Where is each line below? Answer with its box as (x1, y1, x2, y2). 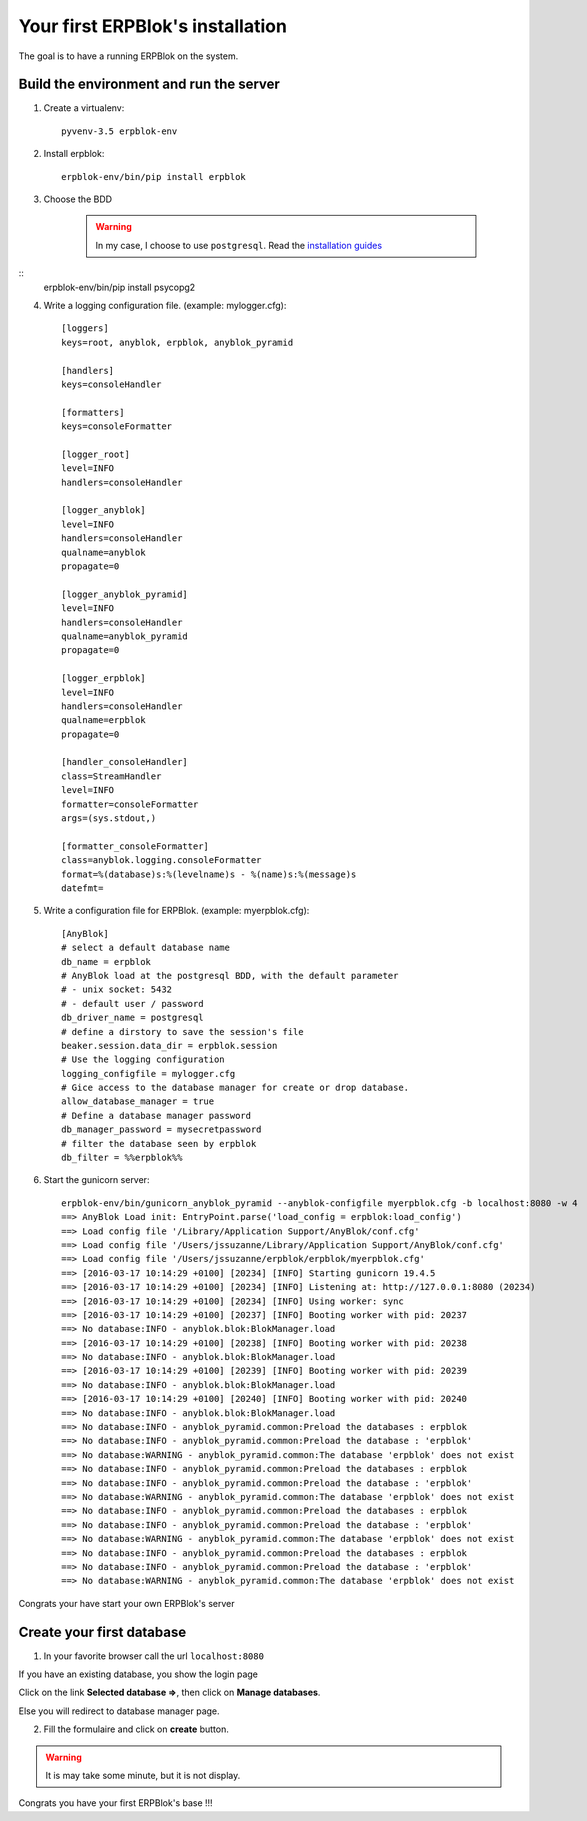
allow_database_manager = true (61, 1096, 215, 1107)
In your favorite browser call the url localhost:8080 (43, 1650, 265, 1662)
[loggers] (61, 323, 109, 334)
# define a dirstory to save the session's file (61, 1026, 304, 1037)
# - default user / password (61, 998, 204, 1009)
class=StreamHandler (61, 770, 162, 782)
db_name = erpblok (61, 956, 152, 967)
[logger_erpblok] (61, 673, 146, 684)
